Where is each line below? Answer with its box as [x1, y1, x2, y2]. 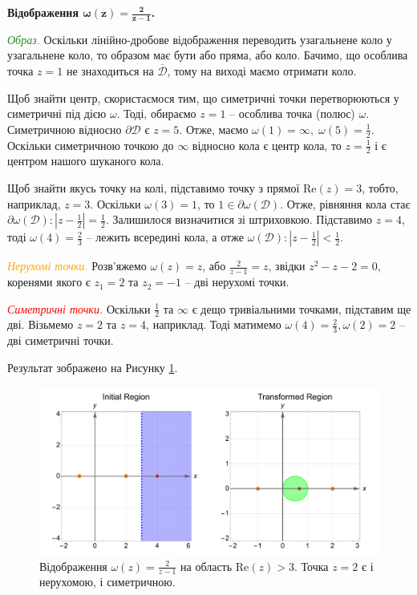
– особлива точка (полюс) [229, 105, 355, 122]
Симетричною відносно [7, 120, 122, 137]
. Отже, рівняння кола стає [280, 195, 411, 212]
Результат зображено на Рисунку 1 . [7, 358, 178, 375]
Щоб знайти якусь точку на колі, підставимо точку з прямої [7, 180, 300, 196]
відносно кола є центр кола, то [192, 136, 342, 153]
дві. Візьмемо [7, 316, 74, 333]
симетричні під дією [7, 105, 107, 122]
